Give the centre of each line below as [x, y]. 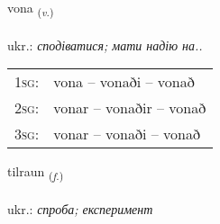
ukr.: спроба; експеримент [80, 209]
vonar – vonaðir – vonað [130, 108]
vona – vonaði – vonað [124, 82]
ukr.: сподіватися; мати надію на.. [105, 45]
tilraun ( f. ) [36, 173]
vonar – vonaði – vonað [127, 134]
